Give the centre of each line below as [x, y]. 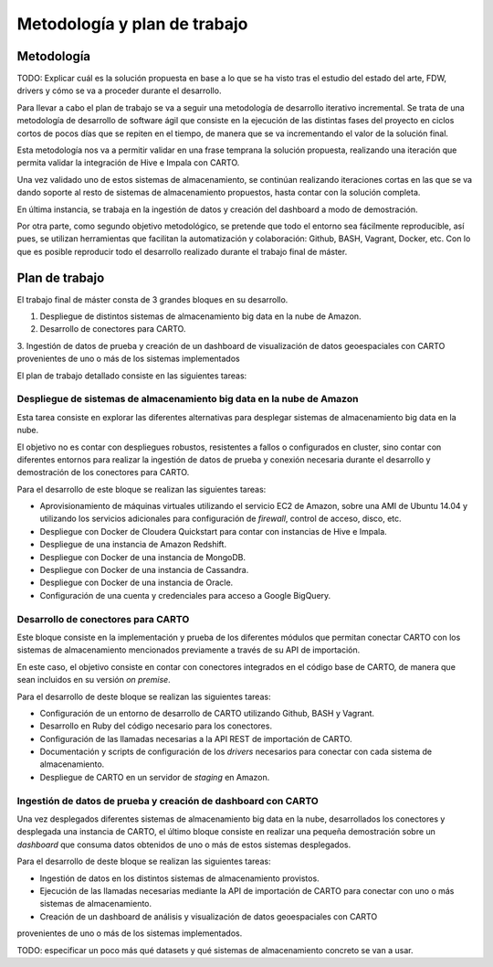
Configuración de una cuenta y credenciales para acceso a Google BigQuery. [185, 595]
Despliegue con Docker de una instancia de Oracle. [136, 583]
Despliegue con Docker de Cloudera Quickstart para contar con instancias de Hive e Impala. [213, 531]
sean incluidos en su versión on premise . [94, 680]
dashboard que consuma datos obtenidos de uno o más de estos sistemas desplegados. [184, 845]
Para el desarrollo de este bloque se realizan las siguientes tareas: [142, 489]
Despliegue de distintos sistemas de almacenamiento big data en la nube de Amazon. [200, 316]
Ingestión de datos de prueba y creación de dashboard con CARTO [168, 801]
